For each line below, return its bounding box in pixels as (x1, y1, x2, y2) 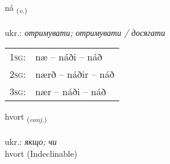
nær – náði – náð (35, 84, 106, 99)
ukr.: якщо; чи (5, 135, 57, 148)
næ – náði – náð (35, 50, 103, 64)
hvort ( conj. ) (5, 110, 47, 124)
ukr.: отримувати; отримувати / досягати (5, 26, 165, 38)
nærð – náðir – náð (35, 67, 115, 81)
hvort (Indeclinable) (5, 147, 78, 159)
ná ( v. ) (5, 1, 27, 15)
